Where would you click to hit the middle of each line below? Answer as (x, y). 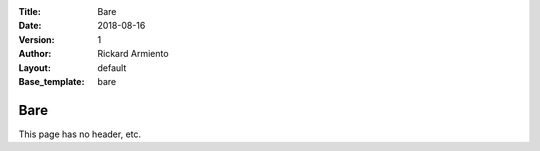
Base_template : (51, 81)
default (112, 67)
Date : (30, 26)
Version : (36, 39)
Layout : (35, 67)
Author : (35, 54)
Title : (30, 11)
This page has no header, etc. (80, 134)
